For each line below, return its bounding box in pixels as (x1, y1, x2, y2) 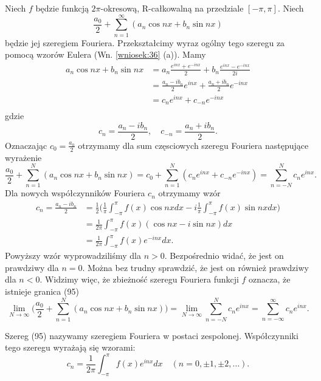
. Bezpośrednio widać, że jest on (164, 249, 284, 262)
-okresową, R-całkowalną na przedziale (100, 2, 244, 14)
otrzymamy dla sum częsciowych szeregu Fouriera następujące (78, 139, 309, 151)
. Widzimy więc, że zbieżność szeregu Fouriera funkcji (40, 273, 239, 286)
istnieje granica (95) (5, 285, 79, 298)
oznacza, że (249, 273, 291, 286)
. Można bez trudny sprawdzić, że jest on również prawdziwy (82, 261, 309, 273)
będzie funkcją (35, 2, 89, 14)
